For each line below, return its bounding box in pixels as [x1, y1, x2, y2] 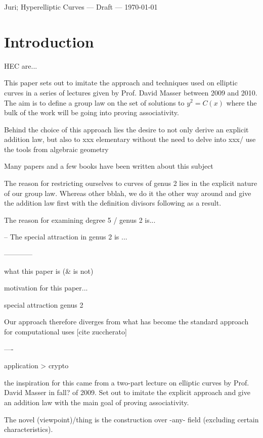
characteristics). [4, 424, 53, 434]
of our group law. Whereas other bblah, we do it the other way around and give [4, 187, 251, 198]
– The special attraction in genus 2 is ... [4, 231, 127, 242]
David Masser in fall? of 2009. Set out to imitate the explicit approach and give [4, 387, 250, 398]
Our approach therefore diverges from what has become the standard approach [4, 316, 249, 327]
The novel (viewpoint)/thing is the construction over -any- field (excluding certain [4, 414, 259, 424]
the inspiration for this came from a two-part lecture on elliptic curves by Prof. [4, 377, 249, 387]
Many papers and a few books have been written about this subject [4, 161, 213, 171]
